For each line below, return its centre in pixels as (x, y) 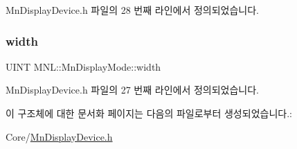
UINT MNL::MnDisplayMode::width (83, 66)
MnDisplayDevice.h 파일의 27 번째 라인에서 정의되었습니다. (132, 90)
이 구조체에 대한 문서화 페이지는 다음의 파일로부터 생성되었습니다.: (149, 113)
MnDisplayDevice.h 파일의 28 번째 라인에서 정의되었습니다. (132, 10)
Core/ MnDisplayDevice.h (59, 136)
